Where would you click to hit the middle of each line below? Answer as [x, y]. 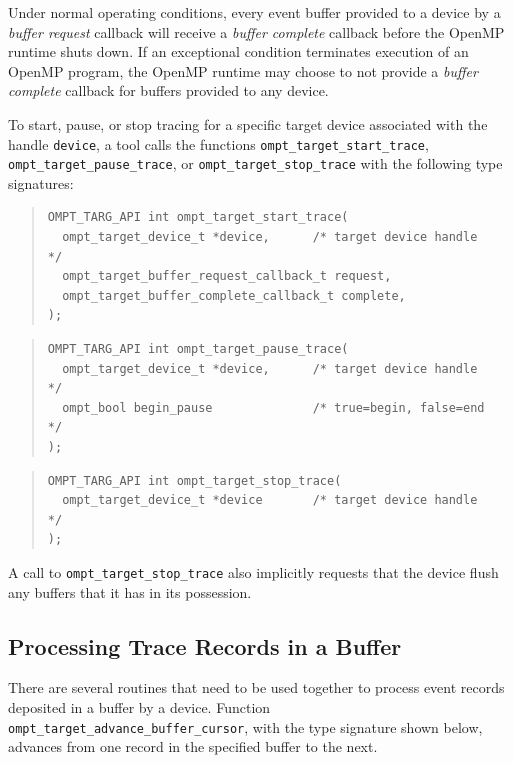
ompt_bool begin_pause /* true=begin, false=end [273, 407]
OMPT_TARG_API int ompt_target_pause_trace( [198, 349]
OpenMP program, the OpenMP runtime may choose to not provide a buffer [243, 70]
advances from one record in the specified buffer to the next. [193, 746]
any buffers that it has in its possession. [130, 591]
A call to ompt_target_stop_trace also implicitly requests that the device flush [253, 571]
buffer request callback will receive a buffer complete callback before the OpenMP [256, 31]
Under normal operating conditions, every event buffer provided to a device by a [254, 12]
